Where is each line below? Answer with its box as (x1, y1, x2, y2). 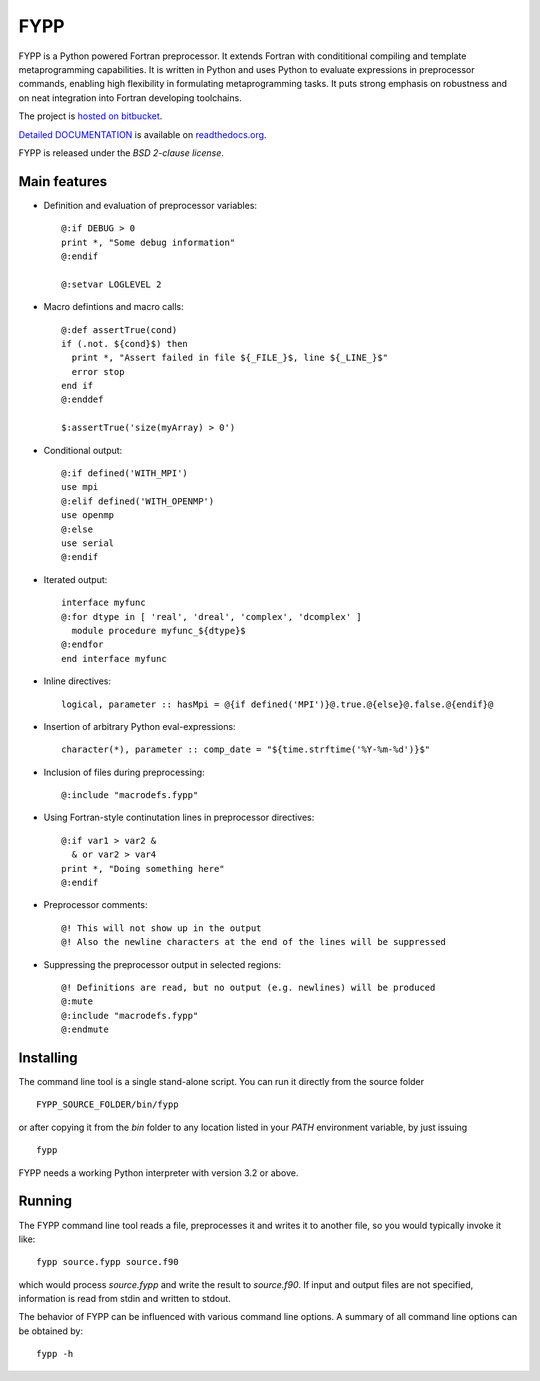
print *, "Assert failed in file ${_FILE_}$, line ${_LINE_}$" (71, 352, 389, 364)
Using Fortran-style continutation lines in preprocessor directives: (43, 811, 315, 824)
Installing (18, 1049, 79, 1066)
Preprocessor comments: (43, 899, 148, 911)
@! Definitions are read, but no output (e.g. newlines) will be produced (61, 981, 436, 993)
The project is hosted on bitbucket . (18, 110, 163, 122)
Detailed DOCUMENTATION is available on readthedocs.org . (18, 128, 267, 140)
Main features (18, 173, 108, 190)
